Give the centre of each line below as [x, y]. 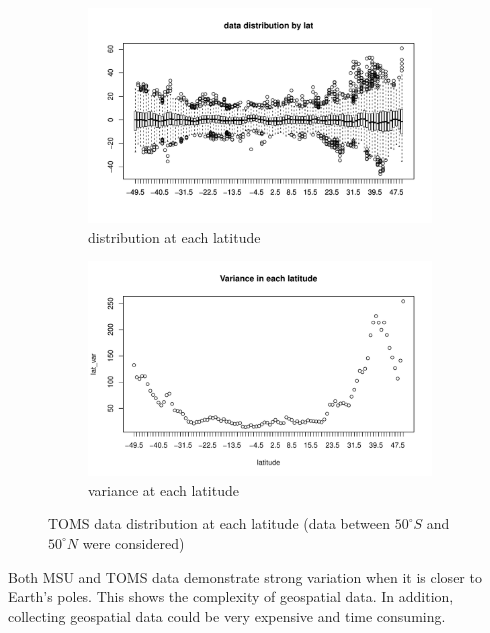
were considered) [133, 542]
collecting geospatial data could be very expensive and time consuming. [227, 615]
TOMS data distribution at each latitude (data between [219, 523]
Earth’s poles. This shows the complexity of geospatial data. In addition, [231, 596]
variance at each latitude [163, 489]
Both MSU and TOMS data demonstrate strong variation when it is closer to [245, 576]
